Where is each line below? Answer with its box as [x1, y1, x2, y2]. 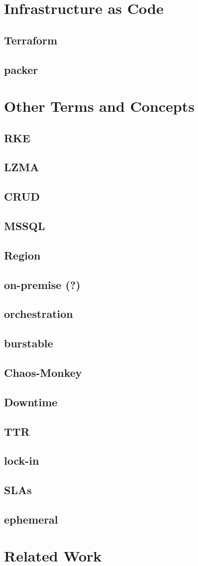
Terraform [4, 32, 58, 47]
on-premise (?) [4, 277, 81, 292]
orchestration [4, 306, 73, 321]
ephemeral [4, 511, 58, 527]
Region [4, 247, 41, 263]
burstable [4, 335, 53, 351]
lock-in [4, 453, 39, 468]
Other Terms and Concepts [4, 96, 195, 116]
